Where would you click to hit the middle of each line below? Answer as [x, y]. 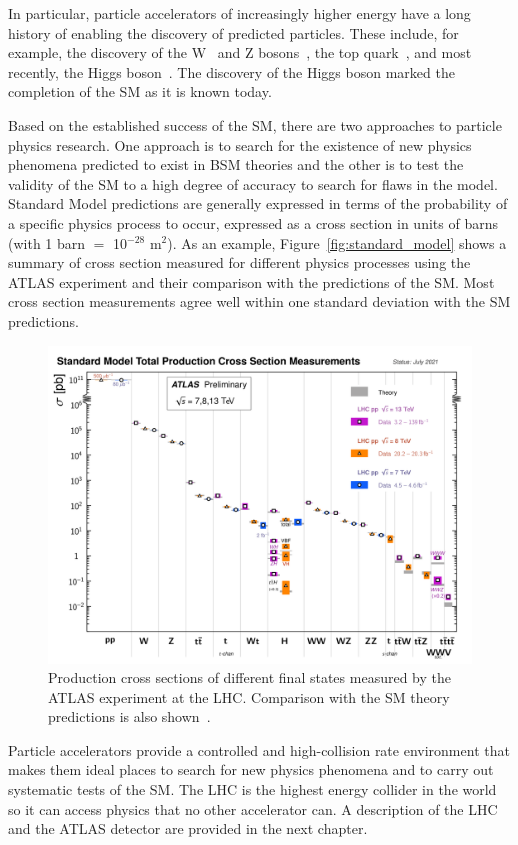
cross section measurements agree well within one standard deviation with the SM [259, 301]
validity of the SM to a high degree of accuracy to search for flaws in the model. [253, 183]
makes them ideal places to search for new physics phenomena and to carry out [251, 769]
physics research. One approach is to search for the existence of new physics [240, 144]
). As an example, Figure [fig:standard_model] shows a [337, 242]
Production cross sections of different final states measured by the [249, 677]
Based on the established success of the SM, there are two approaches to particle [255, 124]
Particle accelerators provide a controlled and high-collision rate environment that [259, 749]
